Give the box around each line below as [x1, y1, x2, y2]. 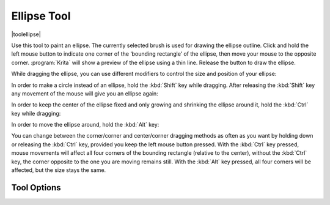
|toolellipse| [11, 31, 41, 38]
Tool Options [11, 182, 61, 193]
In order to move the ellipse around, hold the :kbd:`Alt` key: [11, 121, 159, 129]
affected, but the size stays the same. [11, 166, 106, 174]
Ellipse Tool [11, 9, 71, 23]
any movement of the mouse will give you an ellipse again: [11, 89, 158, 97]
